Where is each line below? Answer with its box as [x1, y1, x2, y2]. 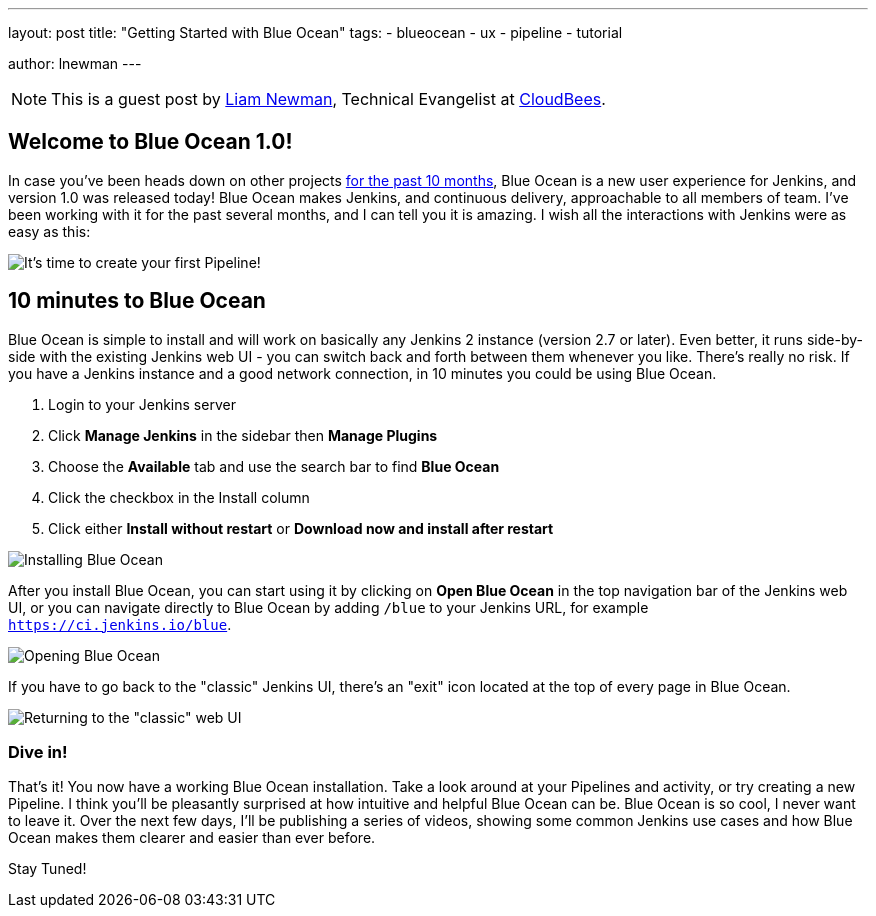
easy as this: [8, 222, 91, 240]
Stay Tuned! [8, 860, 87, 878]
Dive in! [8, 742, 68, 763]
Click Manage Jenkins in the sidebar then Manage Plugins [48, 426, 438, 444]
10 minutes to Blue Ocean [8, 288, 266, 314]
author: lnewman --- [8, 55, 142, 72]
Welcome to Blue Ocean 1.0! [8, 129, 293, 155]
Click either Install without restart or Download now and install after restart [48, 519, 554, 537]
